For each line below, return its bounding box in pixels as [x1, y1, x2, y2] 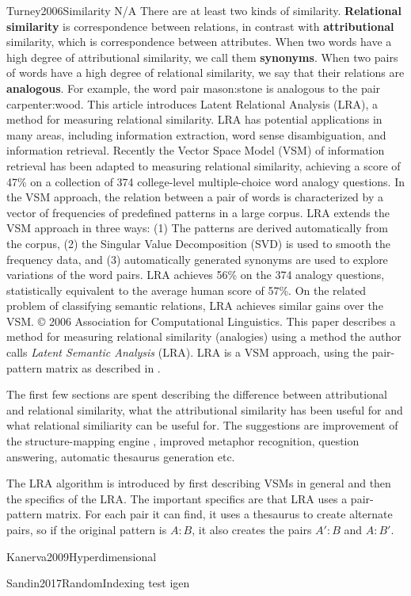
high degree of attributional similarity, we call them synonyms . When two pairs [6, 48, 398, 65]
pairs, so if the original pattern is [6, 521, 167, 537]
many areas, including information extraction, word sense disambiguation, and [6, 126, 386, 143]
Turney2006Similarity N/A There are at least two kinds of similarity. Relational [6, 2, 401, 18]
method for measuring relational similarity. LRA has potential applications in [6, 111, 382, 128]
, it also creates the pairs [192, 521, 312, 537]
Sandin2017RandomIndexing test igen [6, 575, 190, 591]
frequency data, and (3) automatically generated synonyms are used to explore [6, 250, 388, 267]
